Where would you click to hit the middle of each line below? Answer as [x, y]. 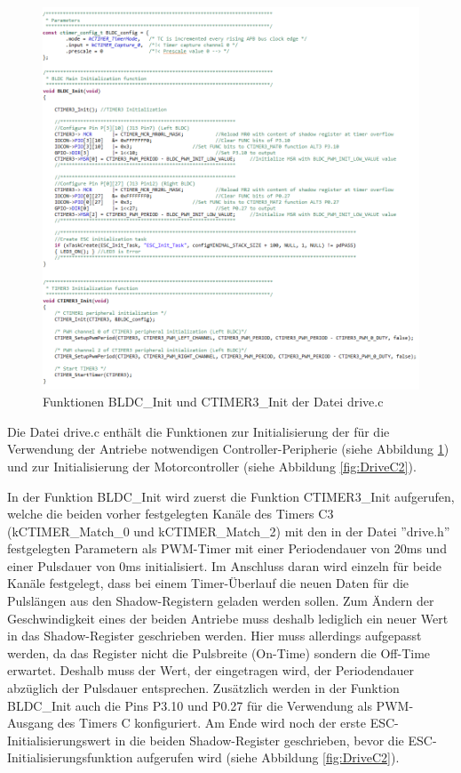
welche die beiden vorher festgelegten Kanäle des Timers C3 [171, 514]
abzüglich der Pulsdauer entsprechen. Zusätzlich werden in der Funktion [203, 688]
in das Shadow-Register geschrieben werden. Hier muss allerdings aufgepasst [215, 636]
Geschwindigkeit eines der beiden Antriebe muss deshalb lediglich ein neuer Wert [228, 618]
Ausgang [31, 723]
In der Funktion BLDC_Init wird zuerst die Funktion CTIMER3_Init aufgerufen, [231, 496]
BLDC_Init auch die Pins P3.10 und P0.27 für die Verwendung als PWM [208, 705]
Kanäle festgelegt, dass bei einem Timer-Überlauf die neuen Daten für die [208, 583]
